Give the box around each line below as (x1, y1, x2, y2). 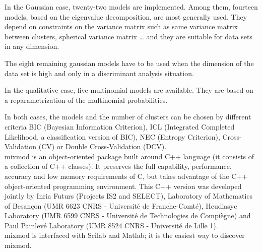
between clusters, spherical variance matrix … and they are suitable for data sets (5, 31, 252, 41)
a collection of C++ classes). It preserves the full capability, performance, (5, 161, 232, 171)
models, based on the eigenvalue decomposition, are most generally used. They (5, 11, 247, 22)
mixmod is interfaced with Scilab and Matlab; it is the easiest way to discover (5, 230, 245, 240)
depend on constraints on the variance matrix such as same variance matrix (5, 21, 238, 32)
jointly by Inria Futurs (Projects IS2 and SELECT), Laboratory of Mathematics (5, 191, 253, 201)
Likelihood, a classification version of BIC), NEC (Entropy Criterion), (5, 131, 220, 142)
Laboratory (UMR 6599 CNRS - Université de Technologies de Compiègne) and (5, 210, 251, 221)
